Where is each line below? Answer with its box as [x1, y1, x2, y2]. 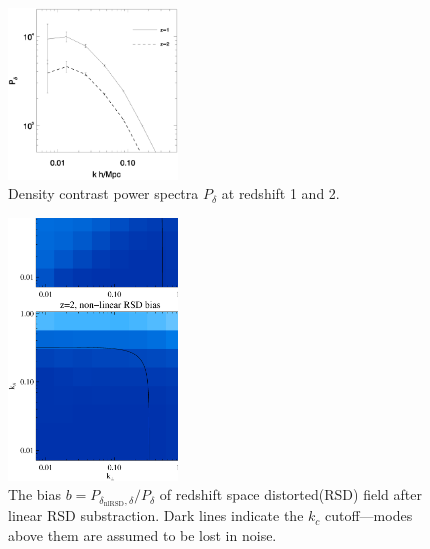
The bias [8, 484, 61, 505]
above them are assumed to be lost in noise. [8, 524, 277, 545]
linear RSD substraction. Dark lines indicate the [8, 505, 304, 526]
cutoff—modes [325, 505, 413, 526]
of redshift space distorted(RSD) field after [159, 484, 422, 505]
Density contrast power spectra [8, 183, 199, 204]
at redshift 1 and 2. [221, 183, 340, 204]
